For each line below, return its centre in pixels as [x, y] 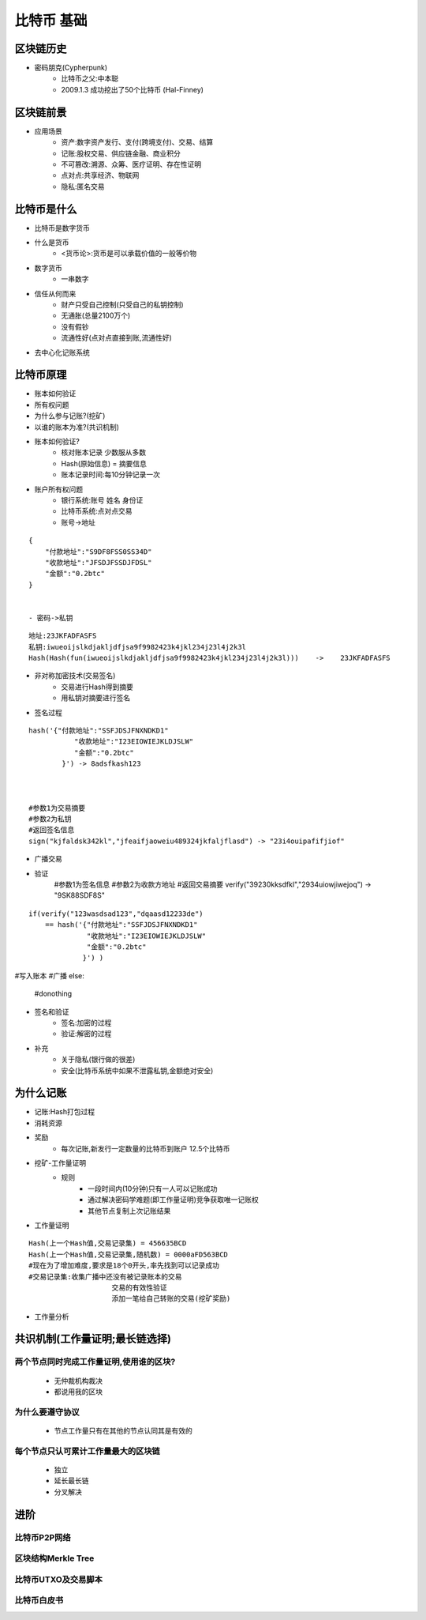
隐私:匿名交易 [83, 186]
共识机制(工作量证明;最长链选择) [93, 1339]
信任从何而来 [55, 293]
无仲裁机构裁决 [78, 1381]
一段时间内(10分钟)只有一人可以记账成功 [153, 1189]
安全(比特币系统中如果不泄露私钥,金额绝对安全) [137, 1070]
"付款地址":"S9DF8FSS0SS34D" [98, 552]
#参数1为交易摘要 [57, 808]
